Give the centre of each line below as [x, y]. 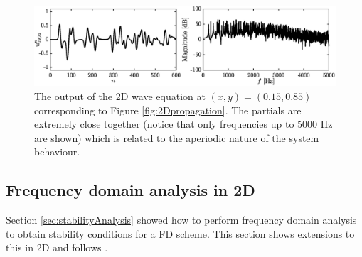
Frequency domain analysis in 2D [131, 190]
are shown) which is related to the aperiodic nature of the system [177, 137]
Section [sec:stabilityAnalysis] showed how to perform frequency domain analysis [181, 220]
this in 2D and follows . [57, 247]
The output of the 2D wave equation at [120, 96]
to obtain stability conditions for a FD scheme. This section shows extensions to [180, 233]
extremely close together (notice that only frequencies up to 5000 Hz [183, 124]
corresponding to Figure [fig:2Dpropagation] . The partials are [168, 110]
